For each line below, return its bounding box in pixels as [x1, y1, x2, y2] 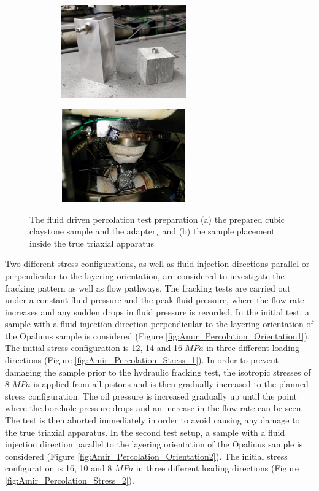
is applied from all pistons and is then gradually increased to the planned [33, 377, 309, 390]
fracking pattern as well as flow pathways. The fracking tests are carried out [5, 281, 291, 294]
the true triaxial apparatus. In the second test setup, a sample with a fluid [5, 425, 285, 438]
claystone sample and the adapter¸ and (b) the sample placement [29, 225, 275, 238]
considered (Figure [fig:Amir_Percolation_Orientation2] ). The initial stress [5, 449, 288, 462]
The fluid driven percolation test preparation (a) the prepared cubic [29, 212, 285, 225]
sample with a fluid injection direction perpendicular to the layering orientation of [5, 317, 313, 330]
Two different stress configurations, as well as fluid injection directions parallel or [5, 257, 310, 270]
